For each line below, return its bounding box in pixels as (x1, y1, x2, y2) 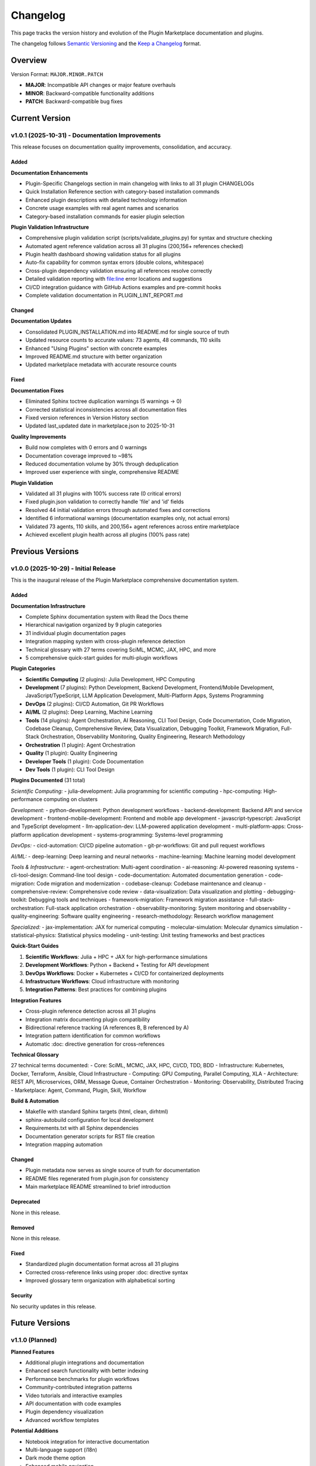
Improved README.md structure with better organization (25, 352, 163, 360)
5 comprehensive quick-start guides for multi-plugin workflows (25, 654, 178, 661)
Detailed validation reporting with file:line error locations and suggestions (25, 276, 202, 283)
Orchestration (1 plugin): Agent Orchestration (25, 741, 136, 748)
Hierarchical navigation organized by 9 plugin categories (25, 622, 162, 629)
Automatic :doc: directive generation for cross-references (25, 1040, 165, 1047)
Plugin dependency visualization (25, 1408, 104, 1416)
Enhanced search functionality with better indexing (25, 1367, 149, 1375)
